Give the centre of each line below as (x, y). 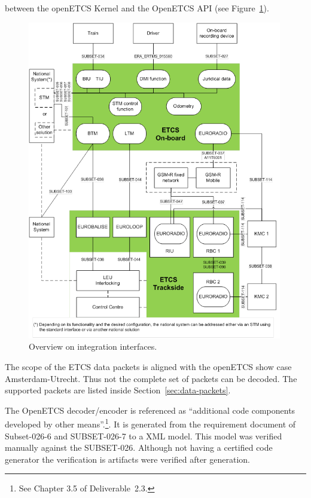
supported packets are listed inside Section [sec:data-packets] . (118, 390)
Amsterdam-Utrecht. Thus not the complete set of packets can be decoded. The (151, 378)
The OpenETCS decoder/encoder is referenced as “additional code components (150, 410)
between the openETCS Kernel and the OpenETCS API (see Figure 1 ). (137, 8)
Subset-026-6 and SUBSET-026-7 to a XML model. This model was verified (144, 436)
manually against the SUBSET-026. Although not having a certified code (139, 447)
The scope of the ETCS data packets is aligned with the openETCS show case (148, 367)
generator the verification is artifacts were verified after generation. (127, 459)
